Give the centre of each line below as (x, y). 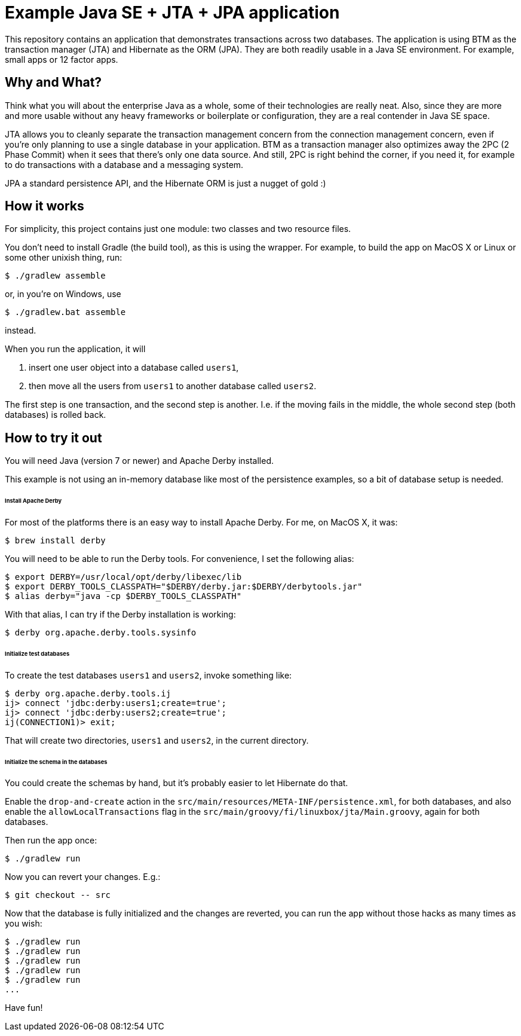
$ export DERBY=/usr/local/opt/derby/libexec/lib (123, 577)
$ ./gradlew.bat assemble (65, 312)
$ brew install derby (55, 540)
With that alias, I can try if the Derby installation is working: (120, 614)
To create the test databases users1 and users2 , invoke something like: (148, 675)
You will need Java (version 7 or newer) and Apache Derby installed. (140, 461)
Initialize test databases (37, 653)
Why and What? (53, 82)
